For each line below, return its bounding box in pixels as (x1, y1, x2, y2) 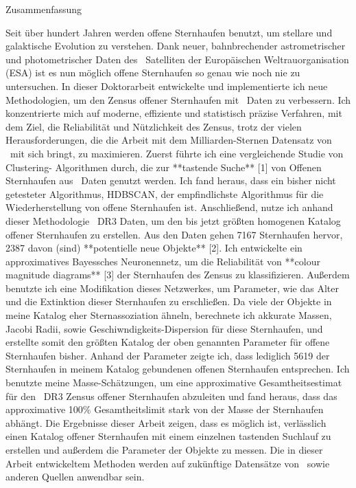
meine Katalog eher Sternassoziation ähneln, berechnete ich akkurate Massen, (5, 308, 332, 322)
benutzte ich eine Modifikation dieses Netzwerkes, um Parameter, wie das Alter (5, 280, 339, 295)
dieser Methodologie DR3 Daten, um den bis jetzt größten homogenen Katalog (5, 213, 341, 228)
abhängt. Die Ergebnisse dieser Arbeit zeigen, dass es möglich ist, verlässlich (5, 415, 327, 430)
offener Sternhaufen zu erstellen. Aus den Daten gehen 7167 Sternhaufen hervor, (5, 227, 343, 241)
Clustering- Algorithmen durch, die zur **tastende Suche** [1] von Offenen (5, 159, 322, 174)
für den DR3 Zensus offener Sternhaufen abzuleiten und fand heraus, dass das (5, 388, 337, 403)
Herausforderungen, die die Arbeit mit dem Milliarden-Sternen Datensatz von (5, 133, 332, 147)
